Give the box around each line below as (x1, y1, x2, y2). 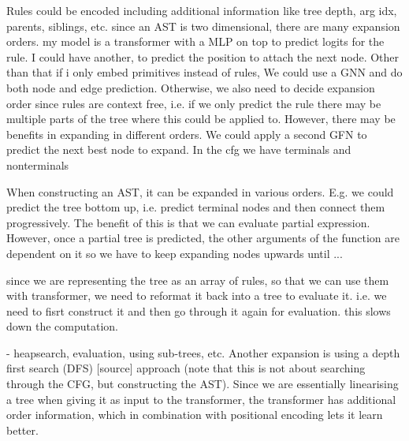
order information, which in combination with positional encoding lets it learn (6, 406, 383, 423)
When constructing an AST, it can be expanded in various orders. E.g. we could (6, 183, 394, 200)
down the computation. (6, 318, 118, 334)
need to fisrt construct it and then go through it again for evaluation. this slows (6, 302, 391, 319)
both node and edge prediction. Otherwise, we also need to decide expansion (6, 79, 375, 95)
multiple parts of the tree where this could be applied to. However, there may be (6, 110, 396, 127)
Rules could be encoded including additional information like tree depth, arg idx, (6, 2, 397, 18)
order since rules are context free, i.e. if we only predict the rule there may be (6, 95, 381, 111)
